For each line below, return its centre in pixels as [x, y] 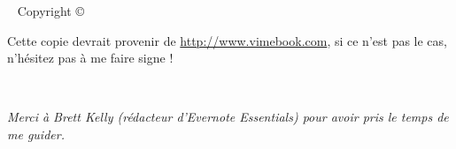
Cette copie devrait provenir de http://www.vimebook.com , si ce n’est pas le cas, [227, 40]
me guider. [36, 134]
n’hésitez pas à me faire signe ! [90, 58]
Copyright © [50, 11]
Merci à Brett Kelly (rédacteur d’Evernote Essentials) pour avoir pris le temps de [228, 117]
